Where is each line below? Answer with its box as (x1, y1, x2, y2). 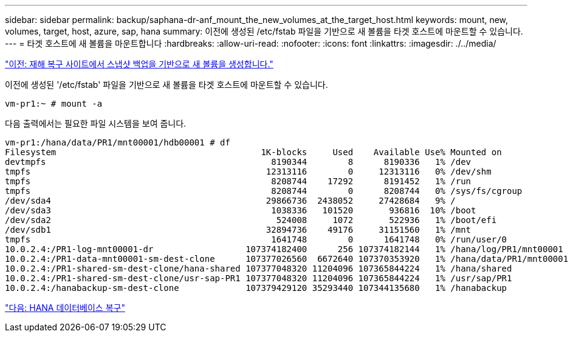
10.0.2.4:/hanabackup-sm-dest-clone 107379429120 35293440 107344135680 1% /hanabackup (5, 283, 507, 293)
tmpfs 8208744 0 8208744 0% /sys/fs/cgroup (5, 186, 523, 196)
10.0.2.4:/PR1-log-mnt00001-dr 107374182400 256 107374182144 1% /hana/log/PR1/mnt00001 (5, 244, 563, 254)
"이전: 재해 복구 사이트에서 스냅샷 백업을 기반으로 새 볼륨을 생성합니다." (5, 59, 273, 69)
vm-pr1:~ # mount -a (5, 99, 103, 108)
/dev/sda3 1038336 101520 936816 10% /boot (5, 205, 476, 215)
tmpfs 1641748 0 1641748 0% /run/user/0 (5, 235, 507, 244)
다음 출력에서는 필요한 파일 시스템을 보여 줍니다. (5, 118, 187, 128)
